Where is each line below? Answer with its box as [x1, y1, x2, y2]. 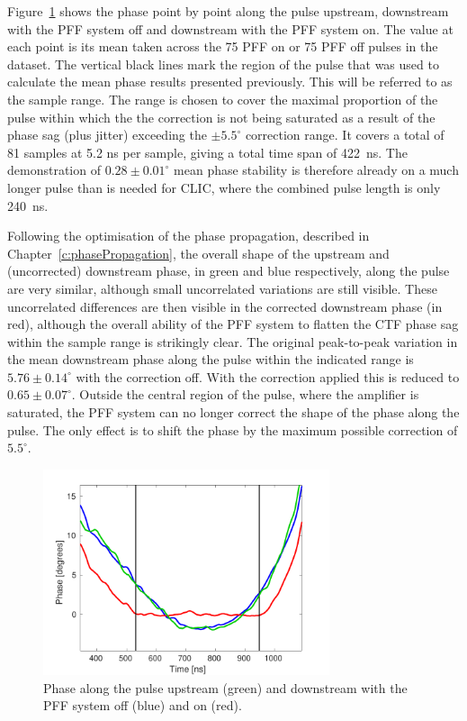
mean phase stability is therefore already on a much [174, 160, 459, 179]
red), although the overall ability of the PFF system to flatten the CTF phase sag [7, 315, 459, 333]
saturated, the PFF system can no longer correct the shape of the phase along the [7, 403, 460, 422]
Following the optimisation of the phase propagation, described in [7, 226, 370, 245]
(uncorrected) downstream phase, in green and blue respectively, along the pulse [7, 261, 450, 280]
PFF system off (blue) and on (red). [43, 696, 242, 715]
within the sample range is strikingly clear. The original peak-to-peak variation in [7, 332, 458, 351]
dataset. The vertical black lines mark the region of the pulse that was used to [7, 54, 439, 73]
